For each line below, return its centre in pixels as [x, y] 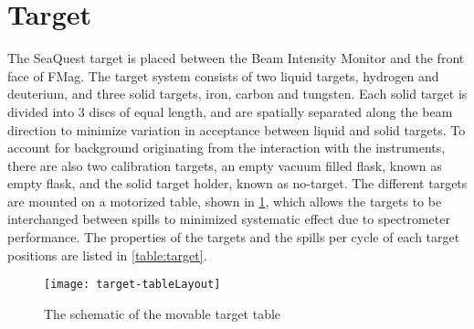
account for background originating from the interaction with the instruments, [226, 148]
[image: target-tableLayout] [132, 285]
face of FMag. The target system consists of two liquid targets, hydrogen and [223, 75]
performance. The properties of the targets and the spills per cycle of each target [234, 237]
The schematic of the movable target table [163, 313]
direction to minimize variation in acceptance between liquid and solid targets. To [237, 129]
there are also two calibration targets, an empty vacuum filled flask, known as [225, 165]
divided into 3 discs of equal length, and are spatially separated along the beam [230, 111]
